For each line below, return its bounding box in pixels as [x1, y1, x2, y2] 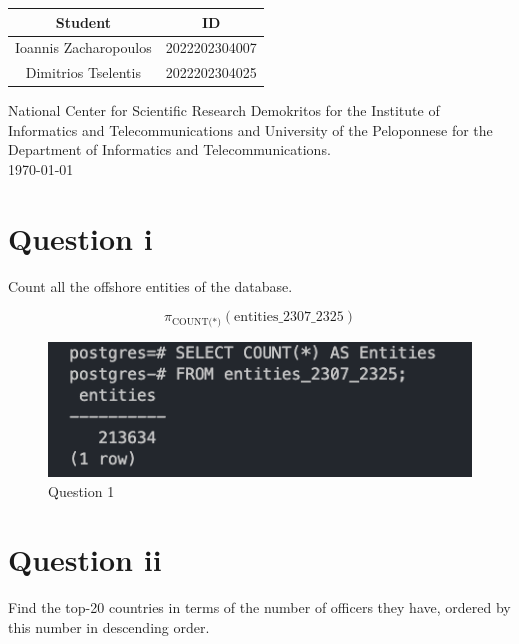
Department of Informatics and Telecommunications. [8, 139, 331, 160]
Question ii [8, 539, 162, 580]
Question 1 [48, 480, 115, 501]
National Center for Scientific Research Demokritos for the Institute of [8, 100, 440, 121]
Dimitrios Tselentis [25, 62, 141, 83]
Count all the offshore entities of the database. [8, 275, 293, 296]
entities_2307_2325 [234, 310, 344, 325]
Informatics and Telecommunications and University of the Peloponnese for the [8, 119, 493, 140]
